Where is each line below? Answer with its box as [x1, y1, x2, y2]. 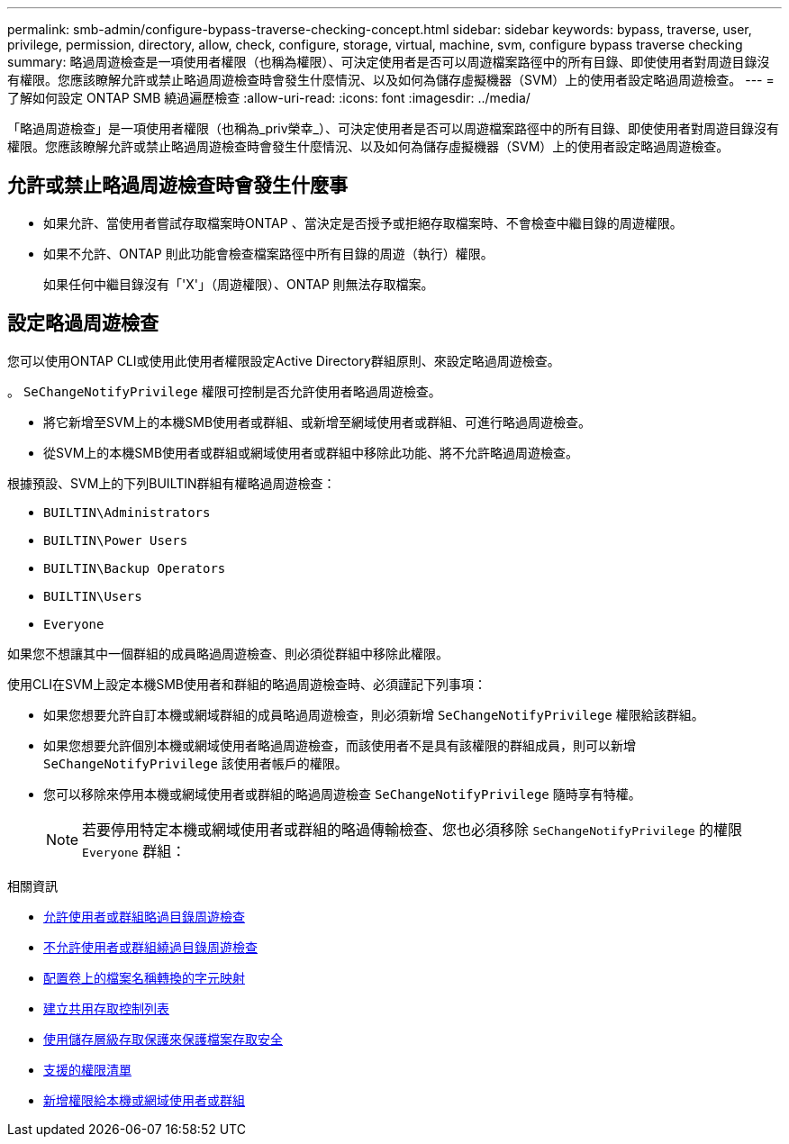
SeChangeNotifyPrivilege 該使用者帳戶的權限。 [43, 755, 348, 771]
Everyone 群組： [82, 841, 186, 860]
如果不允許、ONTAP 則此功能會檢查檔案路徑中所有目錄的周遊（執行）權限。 [43, 245, 494, 261]
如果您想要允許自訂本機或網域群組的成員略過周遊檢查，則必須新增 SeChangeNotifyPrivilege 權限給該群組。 [43, 706, 704, 722]
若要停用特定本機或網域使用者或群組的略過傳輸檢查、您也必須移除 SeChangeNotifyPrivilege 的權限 [82, 820, 743, 839]
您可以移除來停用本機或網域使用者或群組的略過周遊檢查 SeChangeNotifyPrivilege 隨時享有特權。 [43, 785, 641, 802]
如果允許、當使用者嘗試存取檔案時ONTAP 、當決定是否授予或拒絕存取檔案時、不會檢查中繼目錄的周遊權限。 [43, 214, 683, 231]
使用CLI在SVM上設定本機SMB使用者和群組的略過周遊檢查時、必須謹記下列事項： [7, 676, 486, 692]
